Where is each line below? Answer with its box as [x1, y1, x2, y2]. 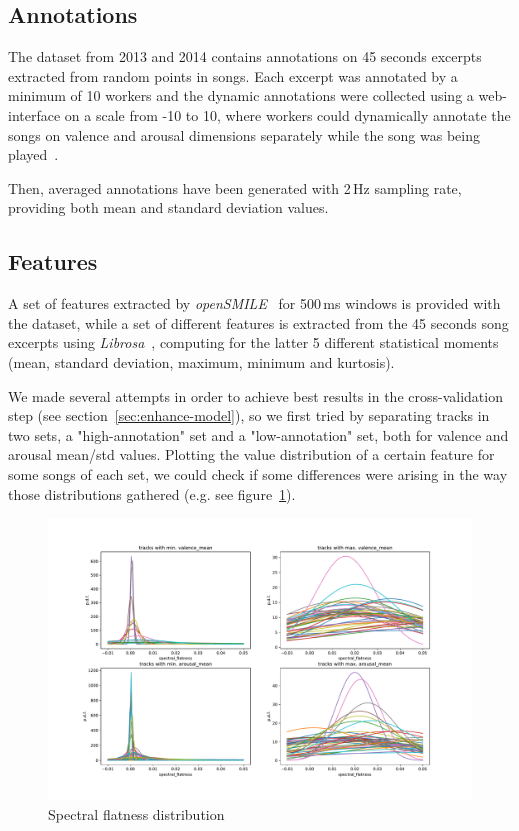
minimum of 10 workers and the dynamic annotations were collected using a [8, 85, 474, 106]
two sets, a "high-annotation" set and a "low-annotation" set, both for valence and [8, 424, 509, 445]
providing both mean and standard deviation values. [8, 197, 329, 218]
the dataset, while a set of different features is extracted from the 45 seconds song [8, 312, 509, 333]
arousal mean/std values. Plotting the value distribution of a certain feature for [8, 444, 495, 465]
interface [8, 104, 61, 125]
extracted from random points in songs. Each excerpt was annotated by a [8, 65, 458, 86]
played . [8, 144, 59, 165]
